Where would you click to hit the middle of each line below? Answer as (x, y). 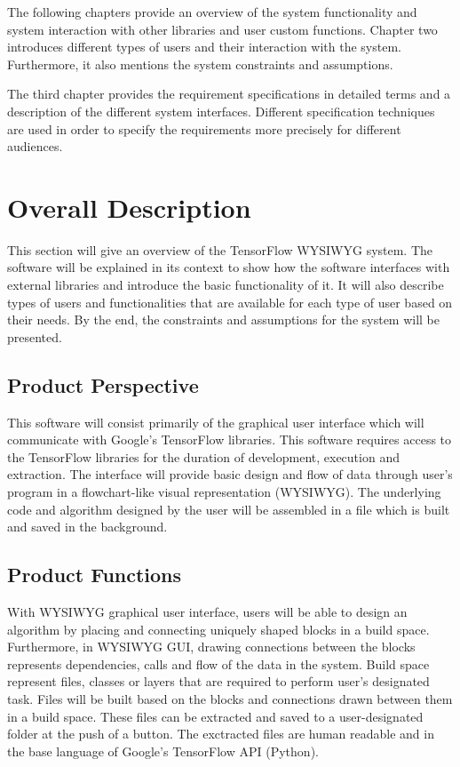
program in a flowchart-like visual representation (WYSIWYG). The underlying (224, 492)
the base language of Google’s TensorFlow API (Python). (163, 751)
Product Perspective (103, 384)
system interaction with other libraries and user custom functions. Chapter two (222, 29)
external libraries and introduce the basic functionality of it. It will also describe (226, 285)
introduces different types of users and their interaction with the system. (204, 47)
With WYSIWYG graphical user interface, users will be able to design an (207, 611)
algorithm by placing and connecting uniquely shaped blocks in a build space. (218, 629)
